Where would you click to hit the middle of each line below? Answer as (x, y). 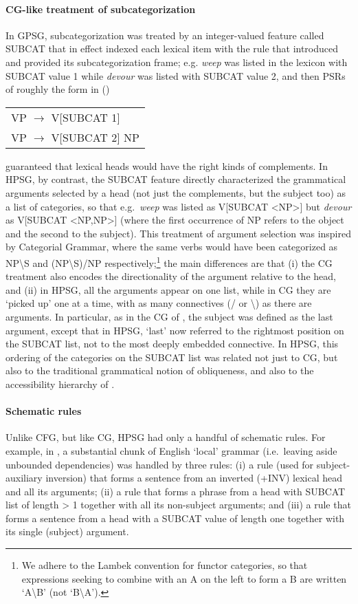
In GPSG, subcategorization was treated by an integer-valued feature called (165, 35)
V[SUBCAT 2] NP (95, 137)
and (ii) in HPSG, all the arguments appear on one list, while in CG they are (168, 289)
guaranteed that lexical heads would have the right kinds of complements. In (167, 165)
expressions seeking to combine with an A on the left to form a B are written (184, 578)
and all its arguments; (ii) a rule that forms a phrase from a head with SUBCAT (176, 491)
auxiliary (24, 478)
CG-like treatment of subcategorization (101, 9)
